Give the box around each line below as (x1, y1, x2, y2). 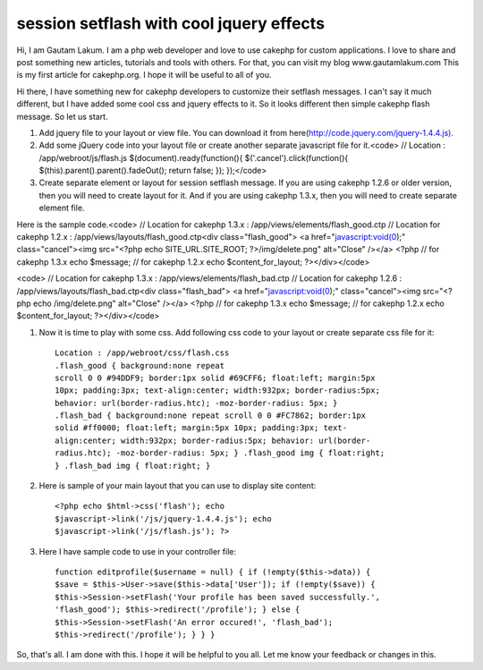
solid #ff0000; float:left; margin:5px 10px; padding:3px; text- (55, 423, 348, 433)
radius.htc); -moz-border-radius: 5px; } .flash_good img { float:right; (55, 448, 386, 458)
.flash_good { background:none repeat (55, 360, 225, 370)
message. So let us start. (16, 111, 108, 122)
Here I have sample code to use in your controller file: (38, 546, 237, 556)
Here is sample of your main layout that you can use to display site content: (38, 480, 317, 491)
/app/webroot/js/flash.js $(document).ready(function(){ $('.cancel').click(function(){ (38, 152, 349, 163)
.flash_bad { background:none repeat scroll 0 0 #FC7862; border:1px (55, 411, 367, 420)
